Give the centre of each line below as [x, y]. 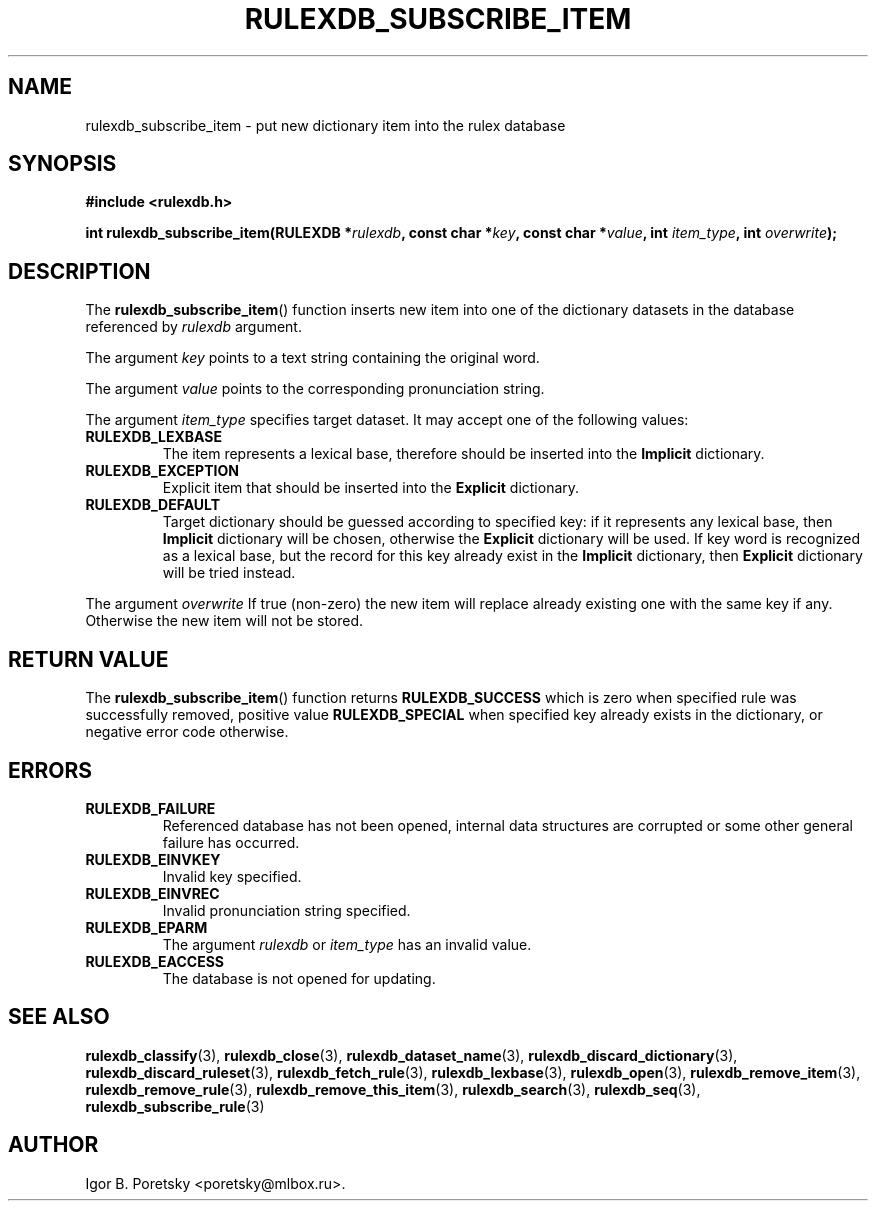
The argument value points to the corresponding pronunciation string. [315, 389]
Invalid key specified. [232, 876]
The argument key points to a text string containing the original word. [312, 358]
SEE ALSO [59, 1017]
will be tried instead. [229, 573]
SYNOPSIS [62, 164]
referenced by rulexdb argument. [193, 327]
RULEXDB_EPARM [146, 927]
